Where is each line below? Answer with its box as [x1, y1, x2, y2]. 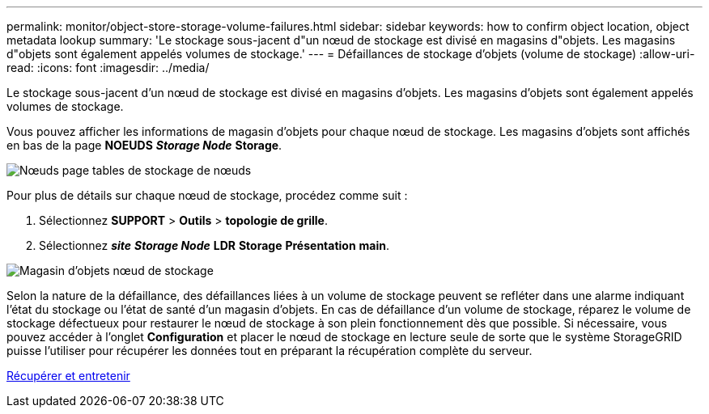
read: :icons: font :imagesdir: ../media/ [6, 61, 210, 74]
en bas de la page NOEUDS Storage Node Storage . [6, 138, 282, 152]
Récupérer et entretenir [6, 369, 130, 382]
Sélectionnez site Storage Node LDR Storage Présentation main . [39, 239, 390, 252]
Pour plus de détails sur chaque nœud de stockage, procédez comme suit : [6, 188, 408, 202]
